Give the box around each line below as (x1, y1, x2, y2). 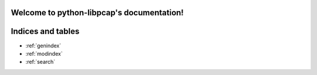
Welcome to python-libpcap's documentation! (11, 8, 184, 18)
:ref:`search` (25, 59, 56, 66)
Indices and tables (11, 26, 80, 36)
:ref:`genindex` (25, 42, 62, 49)
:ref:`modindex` (25, 50, 63, 57)
